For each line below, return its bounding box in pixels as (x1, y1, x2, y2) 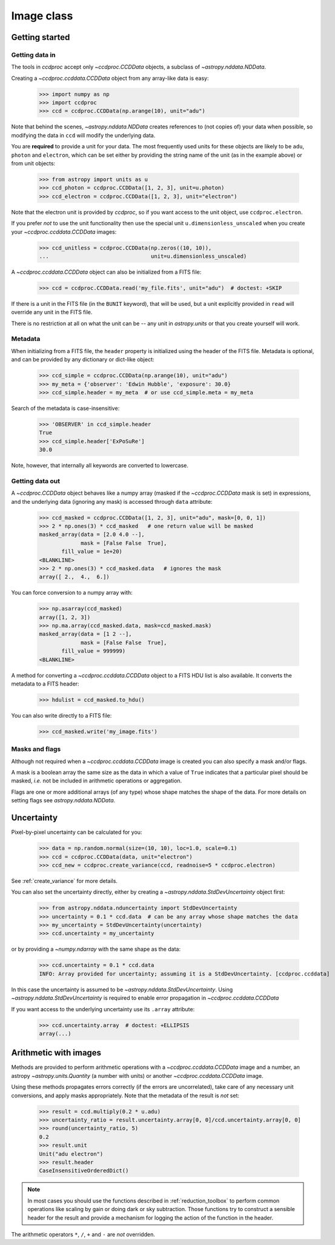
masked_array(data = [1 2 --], (39, 630, 133, 638)
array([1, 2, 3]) (39, 613, 91, 621)
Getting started (11, 32, 70, 42)
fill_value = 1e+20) (61, 548, 122, 555)
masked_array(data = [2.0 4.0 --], (39, 531, 145, 538)
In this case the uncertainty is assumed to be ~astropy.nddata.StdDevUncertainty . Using (11, 986, 233, 993)
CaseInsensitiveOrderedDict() (39, 1167, 129, 1174)
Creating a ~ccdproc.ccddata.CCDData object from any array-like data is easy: (11, 74, 209, 82)
